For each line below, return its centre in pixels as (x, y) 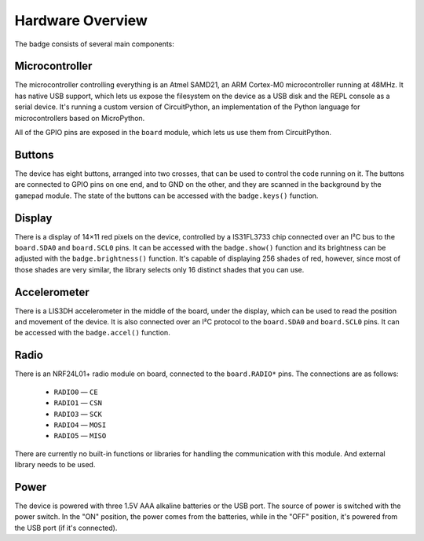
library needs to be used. (55, 465)
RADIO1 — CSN (78, 403)
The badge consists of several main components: (94, 44)
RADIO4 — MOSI (80, 425)
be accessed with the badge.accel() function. (92, 333)
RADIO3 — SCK (78, 414)
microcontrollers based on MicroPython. (80, 118)
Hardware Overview (81, 20)
